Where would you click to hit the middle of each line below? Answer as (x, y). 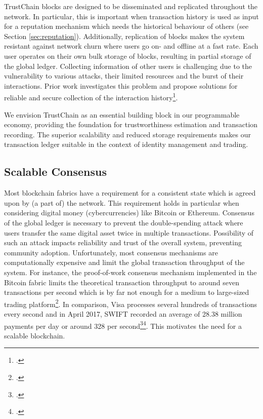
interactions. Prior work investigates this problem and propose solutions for (121, 85)
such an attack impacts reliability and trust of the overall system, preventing (123, 242)
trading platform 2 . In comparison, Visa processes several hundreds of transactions (130, 303)
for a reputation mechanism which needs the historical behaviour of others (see (126, 26)
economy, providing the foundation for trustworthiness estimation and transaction (131, 124)
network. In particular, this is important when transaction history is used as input (131, 16)
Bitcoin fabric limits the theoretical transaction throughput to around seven (122, 282)
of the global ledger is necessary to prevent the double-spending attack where (124, 222)
